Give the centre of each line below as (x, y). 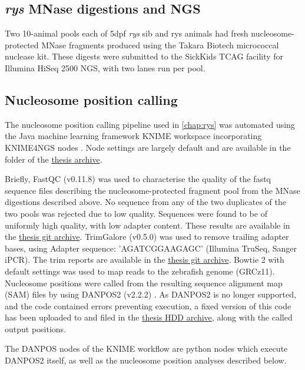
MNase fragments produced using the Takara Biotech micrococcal (160, 44)
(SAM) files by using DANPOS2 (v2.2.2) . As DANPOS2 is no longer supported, (150, 294)
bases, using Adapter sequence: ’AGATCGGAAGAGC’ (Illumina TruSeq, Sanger (151, 248)
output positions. (36, 328)
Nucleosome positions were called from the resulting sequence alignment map (144, 283)
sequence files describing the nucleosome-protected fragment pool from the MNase (152, 190)
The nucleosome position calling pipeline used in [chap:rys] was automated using (150, 124)
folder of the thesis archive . (54, 159)
